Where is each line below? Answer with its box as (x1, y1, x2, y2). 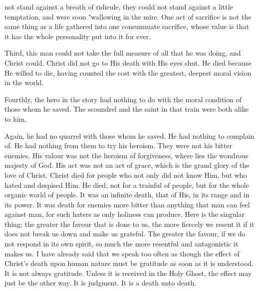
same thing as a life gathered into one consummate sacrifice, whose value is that (4, 21, 250, 32)
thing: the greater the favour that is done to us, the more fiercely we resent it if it (4, 218, 255, 229)
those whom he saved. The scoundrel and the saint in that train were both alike (4, 104, 249, 114)
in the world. (4, 77, 44, 88)
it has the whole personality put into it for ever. (4, 31, 151, 41)
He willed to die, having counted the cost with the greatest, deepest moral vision (4, 67, 252, 78)
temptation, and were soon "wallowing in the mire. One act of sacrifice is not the (4, 11, 252, 22)
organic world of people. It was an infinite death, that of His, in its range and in (4, 189, 250, 200)
